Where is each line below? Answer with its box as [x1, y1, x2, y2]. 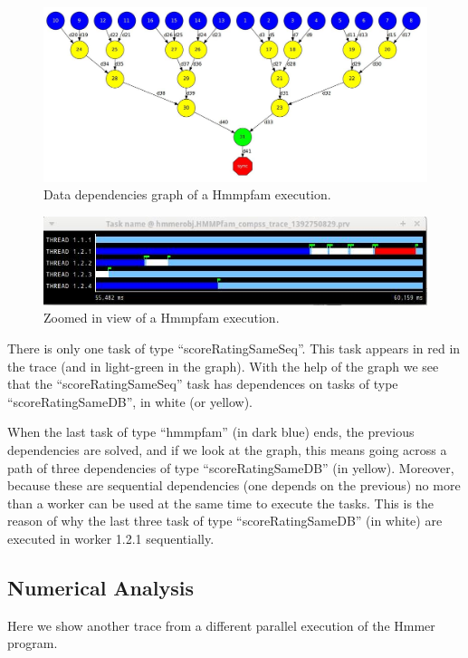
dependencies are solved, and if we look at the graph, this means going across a [7, 440, 447, 459]
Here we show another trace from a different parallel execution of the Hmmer [7, 615, 435, 634]
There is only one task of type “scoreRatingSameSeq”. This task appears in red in [7, 338, 461, 357]
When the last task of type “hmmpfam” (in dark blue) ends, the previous [7, 422, 415, 441]
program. [7, 634, 58, 653]
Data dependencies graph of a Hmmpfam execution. [43, 185, 331, 204]
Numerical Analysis [7, 573, 194, 601]
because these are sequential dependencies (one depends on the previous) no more [7, 476, 461, 495]
